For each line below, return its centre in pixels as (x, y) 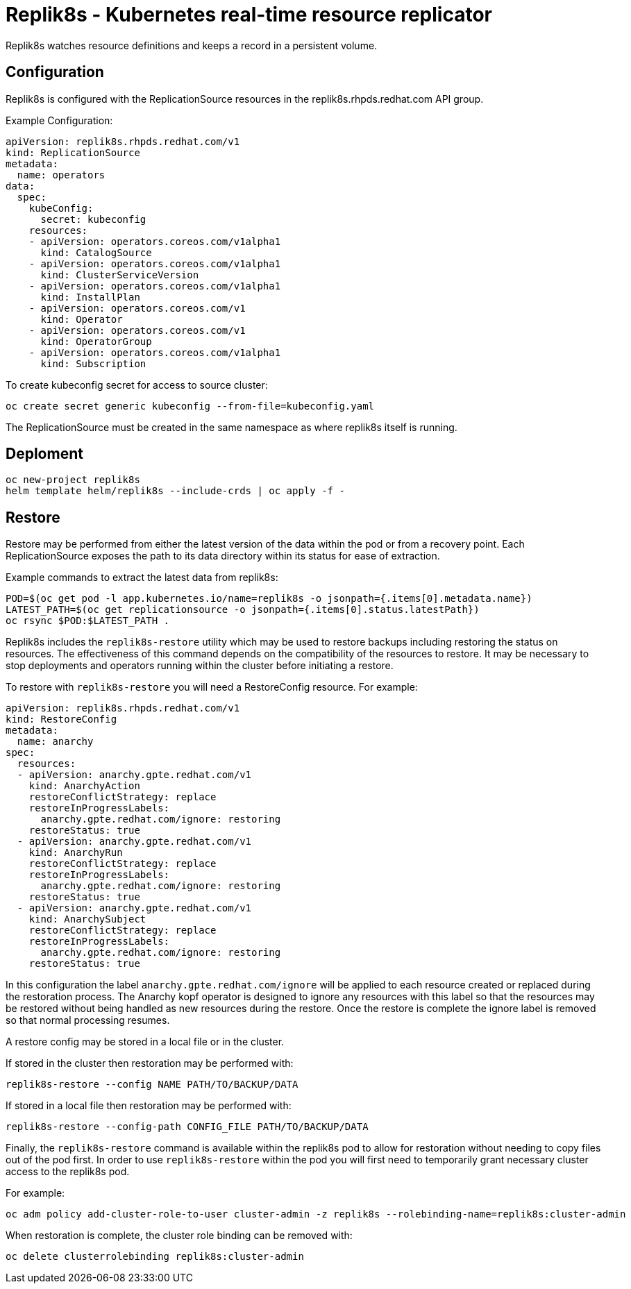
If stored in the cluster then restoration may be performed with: (150, 1063)
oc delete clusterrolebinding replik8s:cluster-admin (155, 1257)
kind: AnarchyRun (76, 853)
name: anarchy (55, 742)
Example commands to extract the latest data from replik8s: (142, 578)
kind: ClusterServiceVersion (120, 275)
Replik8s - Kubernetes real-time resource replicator (249, 15)
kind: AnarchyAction (84, 786)
